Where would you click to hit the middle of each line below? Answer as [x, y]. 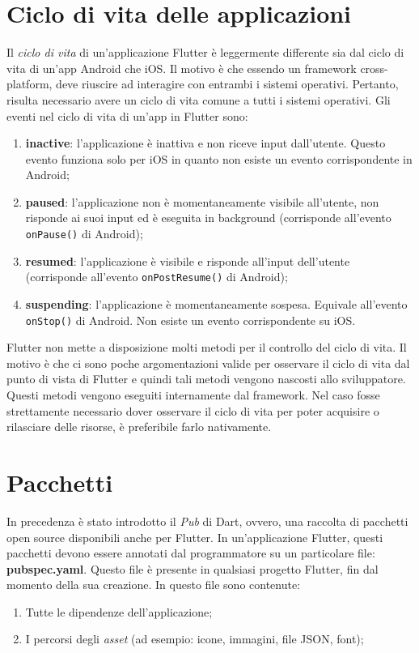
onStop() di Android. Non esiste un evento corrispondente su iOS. [190, 320]
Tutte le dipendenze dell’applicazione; [119, 611]
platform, [30, 84]
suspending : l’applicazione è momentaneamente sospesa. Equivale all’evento [216, 303]
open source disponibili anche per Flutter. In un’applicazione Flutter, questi [195, 537]
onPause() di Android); [84, 234]
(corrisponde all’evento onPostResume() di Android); [157, 277]
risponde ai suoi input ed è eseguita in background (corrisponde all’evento [208, 218]
